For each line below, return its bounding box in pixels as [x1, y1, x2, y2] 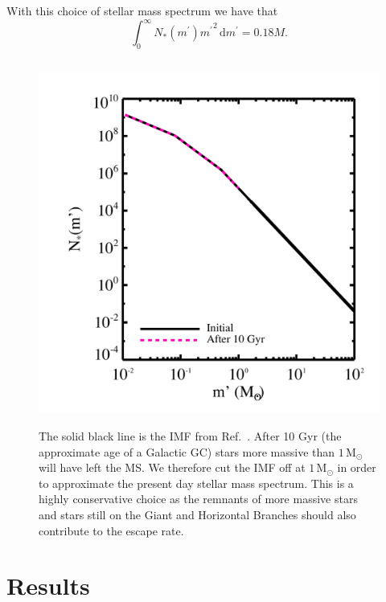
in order [337, 459, 376, 476]
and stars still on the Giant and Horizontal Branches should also [39, 506, 356, 522]
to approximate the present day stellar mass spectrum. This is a [39, 474, 354, 491]
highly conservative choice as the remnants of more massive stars [39, 490, 358, 507]
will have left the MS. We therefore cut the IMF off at [39, 459, 306, 476]
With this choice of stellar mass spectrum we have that [6, 2, 278, 18]
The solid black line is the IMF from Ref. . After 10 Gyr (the [39, 428, 342, 444]
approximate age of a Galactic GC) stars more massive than [39, 443, 335, 460]
